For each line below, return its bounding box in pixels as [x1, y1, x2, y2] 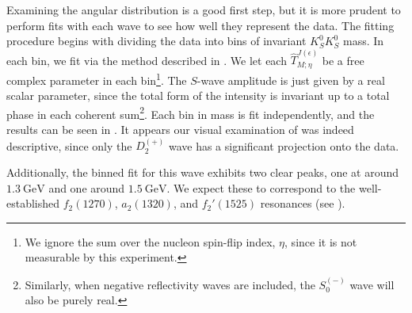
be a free [322, 52, 364, 68]
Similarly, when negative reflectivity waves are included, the [25, 276, 315, 292]
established [6, 195, 60, 212]
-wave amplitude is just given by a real [196, 71, 385, 88]
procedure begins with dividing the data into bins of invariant [6, 32, 307, 49]
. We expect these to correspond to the [166, 179, 356, 196]
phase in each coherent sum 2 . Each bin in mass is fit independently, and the [6, 103, 375, 122]
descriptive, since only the [6, 137, 132, 154]
